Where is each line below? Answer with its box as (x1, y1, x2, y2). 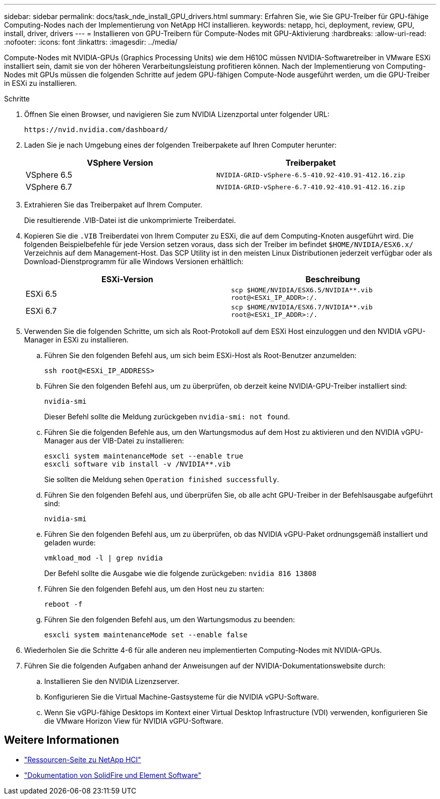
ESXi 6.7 (26, 306, 57, 316)
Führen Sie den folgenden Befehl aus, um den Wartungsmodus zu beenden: (44, 615, 295, 624)
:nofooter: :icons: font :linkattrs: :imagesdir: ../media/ (4, 38, 178, 46)
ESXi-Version (101, 274, 153, 284)
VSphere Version (87, 158, 153, 168)
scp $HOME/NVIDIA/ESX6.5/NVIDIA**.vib (231, 286, 373, 294)
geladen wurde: (44, 538, 96, 547)
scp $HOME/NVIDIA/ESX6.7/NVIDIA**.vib (231, 303, 373, 311)
